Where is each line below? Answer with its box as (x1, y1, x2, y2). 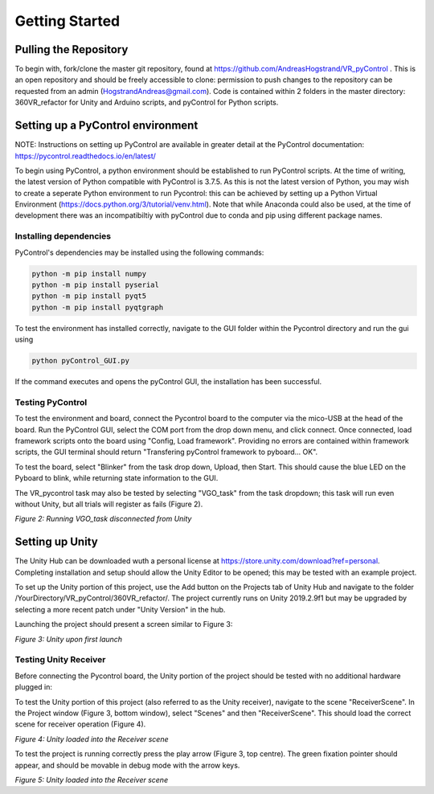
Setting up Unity (14, 535, 98, 549)
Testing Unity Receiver (14, 654, 106, 665)
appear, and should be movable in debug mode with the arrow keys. (14, 760, 240, 770)
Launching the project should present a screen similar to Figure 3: (14, 620, 233, 629)
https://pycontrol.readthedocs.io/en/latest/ (14, 151, 157, 161)
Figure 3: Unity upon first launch (14, 634, 123, 644)
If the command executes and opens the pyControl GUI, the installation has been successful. (14, 377, 322, 387)
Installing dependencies (14, 231, 112, 242)
